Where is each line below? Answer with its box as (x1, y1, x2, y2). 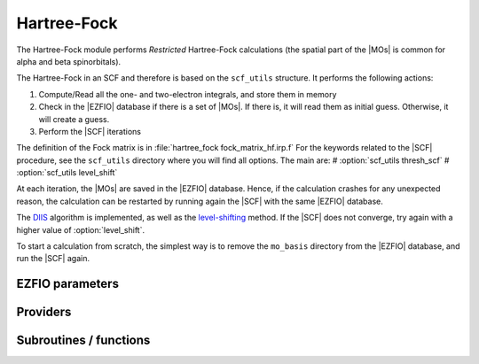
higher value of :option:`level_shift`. (16, 224, 145, 235)
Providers (16, 305, 72, 320)
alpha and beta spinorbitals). (16, 56, 122, 66)
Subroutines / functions (16, 333, 151, 348)
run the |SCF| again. (16, 253, 90, 264)
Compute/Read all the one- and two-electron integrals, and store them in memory (38, 89, 337, 99)
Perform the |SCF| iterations (38, 126, 142, 136)
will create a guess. (38, 113, 110, 124)
